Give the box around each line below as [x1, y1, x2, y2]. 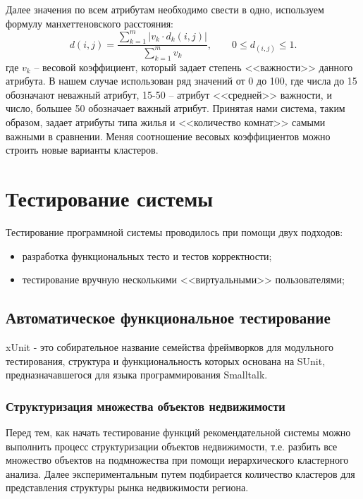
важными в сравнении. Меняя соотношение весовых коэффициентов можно [6, 128, 331, 143]
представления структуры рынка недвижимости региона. [6, 480, 249, 495]
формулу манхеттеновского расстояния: [6, 16, 173, 30]
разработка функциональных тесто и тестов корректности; [22, 248, 272, 263]
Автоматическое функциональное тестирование [6, 307, 331, 328]
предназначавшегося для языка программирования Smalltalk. [6, 367, 268, 382]
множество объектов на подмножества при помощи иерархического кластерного [6, 452, 349, 467]
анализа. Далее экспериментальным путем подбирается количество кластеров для [6, 466, 355, 481]
